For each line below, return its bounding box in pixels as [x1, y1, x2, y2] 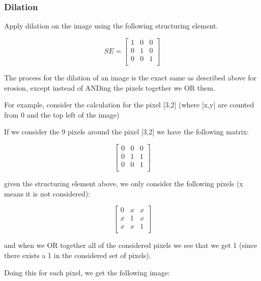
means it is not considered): [4, 188, 91, 199]
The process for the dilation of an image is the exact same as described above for [4, 72, 257, 82]
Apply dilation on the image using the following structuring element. [4, 20, 218, 31]
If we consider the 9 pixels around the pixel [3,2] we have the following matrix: [4, 126, 249, 137]
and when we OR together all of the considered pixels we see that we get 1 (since [4, 240, 257, 250]
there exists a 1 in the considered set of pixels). [4, 249, 151, 260]
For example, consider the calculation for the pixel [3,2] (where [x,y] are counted [4, 99, 254, 110]
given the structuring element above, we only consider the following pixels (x [4, 178, 243, 189]
